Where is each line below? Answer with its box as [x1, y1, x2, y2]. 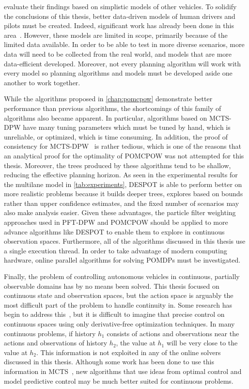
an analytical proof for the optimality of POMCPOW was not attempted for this [4, 150, 244, 160]
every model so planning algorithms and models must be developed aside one [4, 68, 233, 78]
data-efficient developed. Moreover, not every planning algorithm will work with [4, 58, 241, 68]
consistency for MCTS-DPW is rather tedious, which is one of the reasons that [4, 141, 241, 151]
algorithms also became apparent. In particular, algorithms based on [4, 112, 207, 123]
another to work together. [4, 77, 80, 87]
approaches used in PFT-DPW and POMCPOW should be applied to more [4, 217, 228, 227]
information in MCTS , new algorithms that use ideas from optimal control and [4, 366, 242, 376]
